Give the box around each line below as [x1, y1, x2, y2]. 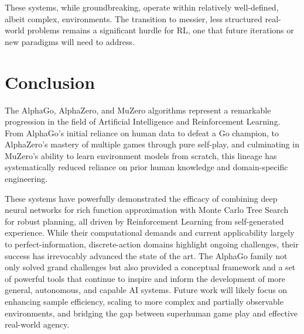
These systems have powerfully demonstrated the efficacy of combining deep [5, 192, 278, 204]
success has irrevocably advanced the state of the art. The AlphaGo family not [5, 249, 288, 261]
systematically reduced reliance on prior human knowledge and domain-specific [5, 161, 288, 173]
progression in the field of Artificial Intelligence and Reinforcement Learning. [5, 115, 281, 128]
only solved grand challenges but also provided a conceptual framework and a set [5, 261, 296, 273]
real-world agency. [5, 318, 70, 330]
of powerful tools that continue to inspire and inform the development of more [5, 272, 286, 284]
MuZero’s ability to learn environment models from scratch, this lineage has [5, 149, 277, 161]
